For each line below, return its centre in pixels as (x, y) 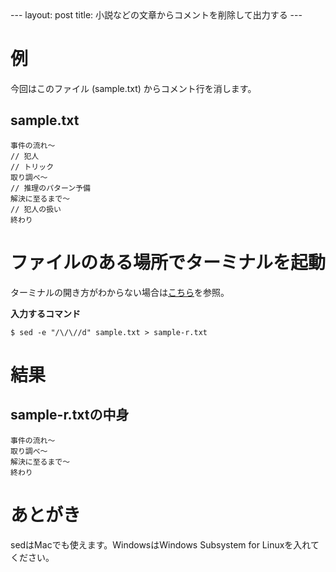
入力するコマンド (45, 313)
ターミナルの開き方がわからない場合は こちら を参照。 (120, 292)
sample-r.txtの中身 (70, 415)
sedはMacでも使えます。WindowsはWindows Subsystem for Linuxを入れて (165, 544)
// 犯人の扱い (36, 209)
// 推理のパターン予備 (50, 188)
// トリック (32, 167)
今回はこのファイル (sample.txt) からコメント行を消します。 (133, 88)
